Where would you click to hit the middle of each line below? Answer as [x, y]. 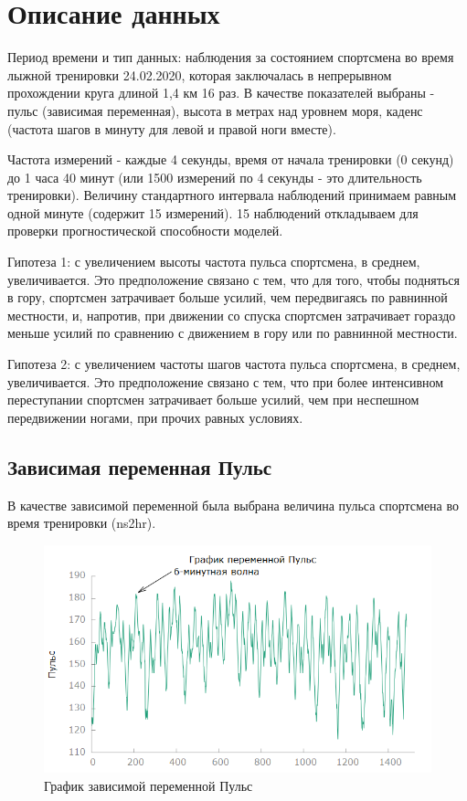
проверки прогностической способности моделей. [145, 231]
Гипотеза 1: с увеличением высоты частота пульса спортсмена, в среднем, [214, 262]
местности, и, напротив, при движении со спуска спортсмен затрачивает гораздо [232, 315]
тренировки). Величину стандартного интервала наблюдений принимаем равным [232, 195]
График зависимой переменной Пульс [149, 785]
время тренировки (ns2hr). [82, 523]
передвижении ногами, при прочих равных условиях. [155, 417]
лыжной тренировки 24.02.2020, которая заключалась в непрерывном [200, 74]
